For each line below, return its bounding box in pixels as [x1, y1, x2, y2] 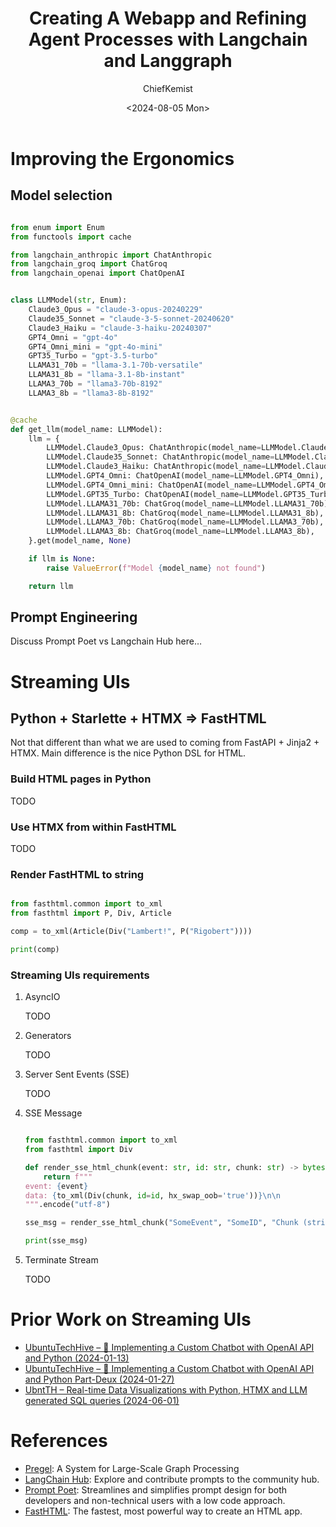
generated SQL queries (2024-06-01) [24, 1394, 180, 1406]
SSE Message [24, 1107, 83, 1119]
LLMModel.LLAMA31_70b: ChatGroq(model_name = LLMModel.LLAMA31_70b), [46, 498, 333, 509]
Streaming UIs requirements [10, 968, 150, 982]
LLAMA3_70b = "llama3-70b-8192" [28, 379, 163, 389]
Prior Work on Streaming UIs [10, 1308, 252, 1331]
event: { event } [24, 1181, 89, 1191]
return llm [28, 581, 74, 591]
